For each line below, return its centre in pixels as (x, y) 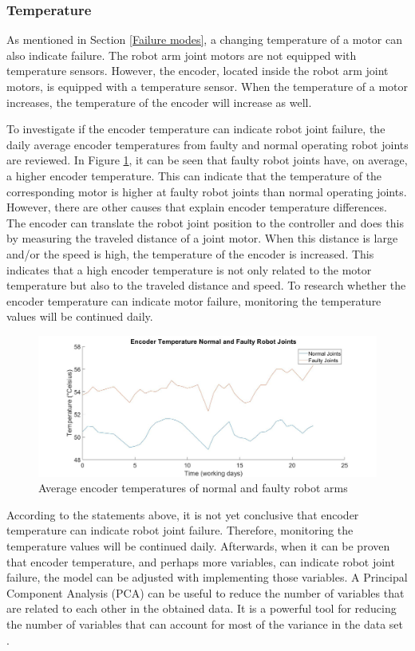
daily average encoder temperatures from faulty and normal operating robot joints (207, 144)
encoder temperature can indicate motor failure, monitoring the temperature (194, 300)
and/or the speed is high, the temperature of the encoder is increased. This (190, 253)
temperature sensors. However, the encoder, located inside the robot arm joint (198, 71)
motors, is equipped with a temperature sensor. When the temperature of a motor (207, 86)
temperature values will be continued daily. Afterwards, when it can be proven (198, 546)
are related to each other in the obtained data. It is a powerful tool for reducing (202, 608)
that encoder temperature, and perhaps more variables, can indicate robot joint (201, 561)
